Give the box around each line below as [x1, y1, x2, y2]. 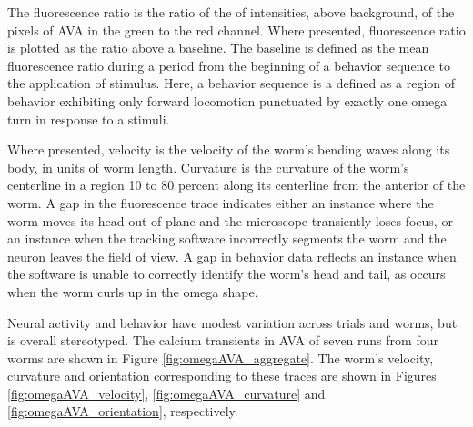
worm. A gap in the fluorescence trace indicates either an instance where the [7, 193, 434, 212]
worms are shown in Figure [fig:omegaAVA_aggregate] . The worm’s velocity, [7, 348, 434, 367]
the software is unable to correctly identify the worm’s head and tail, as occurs [7, 264, 446, 283]
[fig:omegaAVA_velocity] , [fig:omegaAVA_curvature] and [7, 383, 326, 402]
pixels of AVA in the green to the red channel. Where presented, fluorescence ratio [7, 20, 466, 39]
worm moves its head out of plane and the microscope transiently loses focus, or [7, 211, 453, 230]
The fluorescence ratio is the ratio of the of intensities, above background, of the [7, 3, 455, 21]
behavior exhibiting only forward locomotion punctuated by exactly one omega [7, 91, 448, 110]
